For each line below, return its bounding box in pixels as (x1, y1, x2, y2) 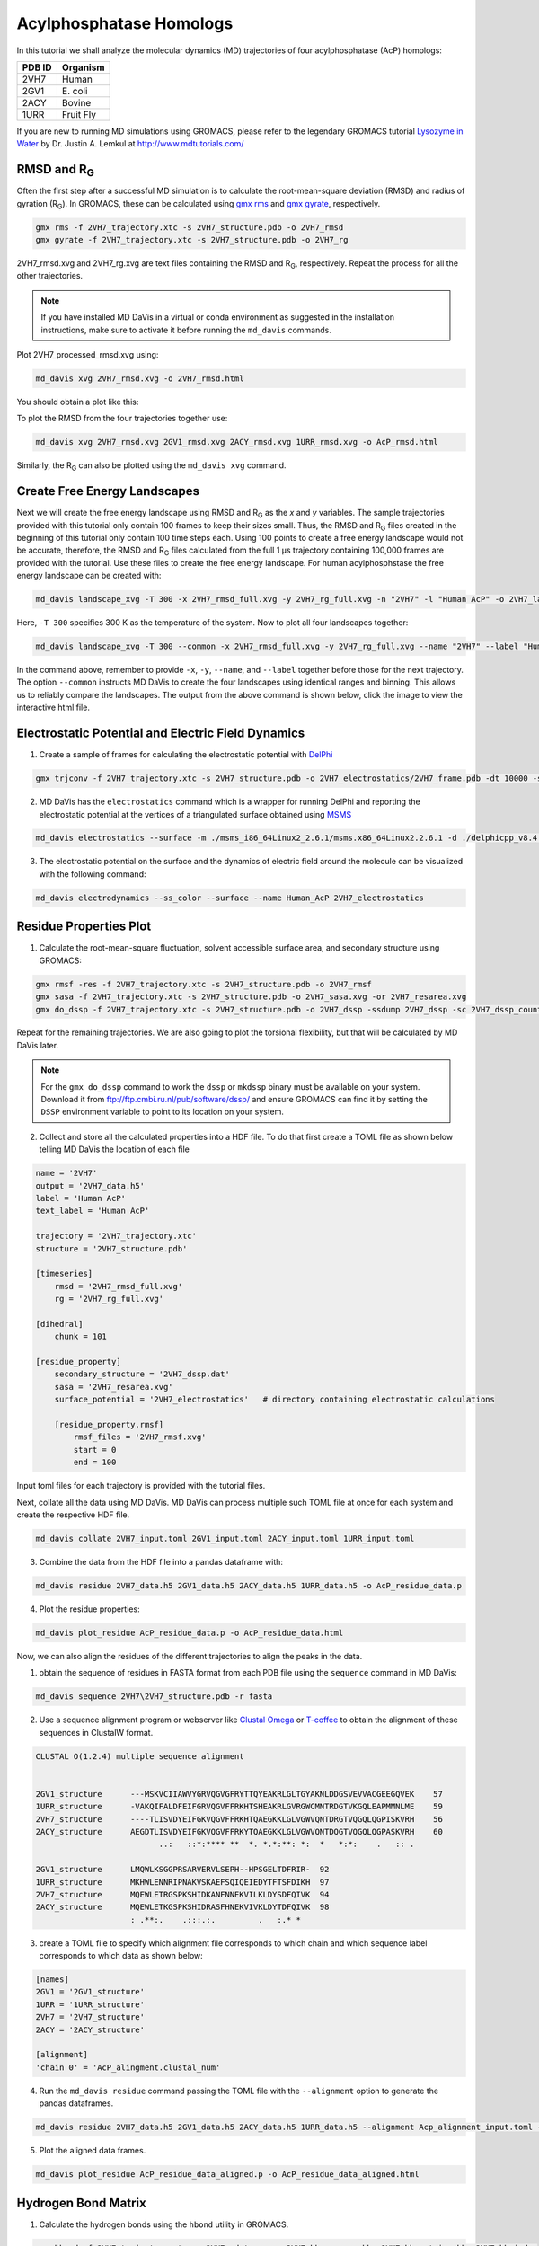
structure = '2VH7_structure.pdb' (35, 1243, 188, 1253)
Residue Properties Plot (16, 919, 152, 934)
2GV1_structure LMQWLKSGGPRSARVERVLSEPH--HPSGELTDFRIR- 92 (35, 1864, 330, 1875)
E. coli (61, 84, 88, 97)
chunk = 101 (54, 1331, 108, 1342)
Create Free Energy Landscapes (16, 483, 200, 499)
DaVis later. (16, 1039, 58, 1050)
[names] (35, 1975, 69, 1985)
